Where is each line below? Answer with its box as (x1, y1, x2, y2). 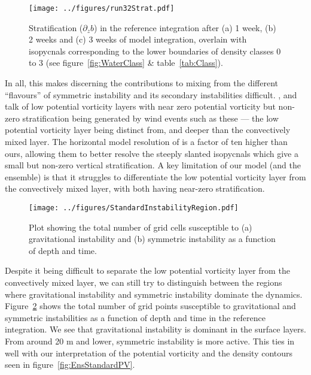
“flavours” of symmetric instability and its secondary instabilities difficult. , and (5, 88, 297, 101)
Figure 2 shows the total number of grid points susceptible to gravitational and (5, 300, 296, 312)
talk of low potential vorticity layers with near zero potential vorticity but (5, 100, 276, 113)
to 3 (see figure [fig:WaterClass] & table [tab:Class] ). (29, 56, 223, 69)
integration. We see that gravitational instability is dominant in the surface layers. (5, 323, 306, 335)
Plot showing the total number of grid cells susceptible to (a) (29, 220, 252, 233)
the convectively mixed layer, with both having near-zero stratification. (5, 182, 265, 195)
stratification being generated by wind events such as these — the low (22, 111, 279, 124)
